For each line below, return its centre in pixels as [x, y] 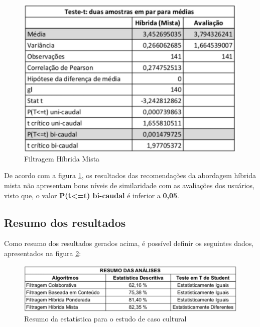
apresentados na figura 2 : [43, 253]
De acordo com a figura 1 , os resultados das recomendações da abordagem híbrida [130, 175]
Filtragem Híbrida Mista [62, 158]
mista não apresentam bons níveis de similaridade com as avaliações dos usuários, [129, 185]
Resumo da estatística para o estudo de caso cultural [105, 319]
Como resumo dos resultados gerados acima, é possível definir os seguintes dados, [129, 243]
